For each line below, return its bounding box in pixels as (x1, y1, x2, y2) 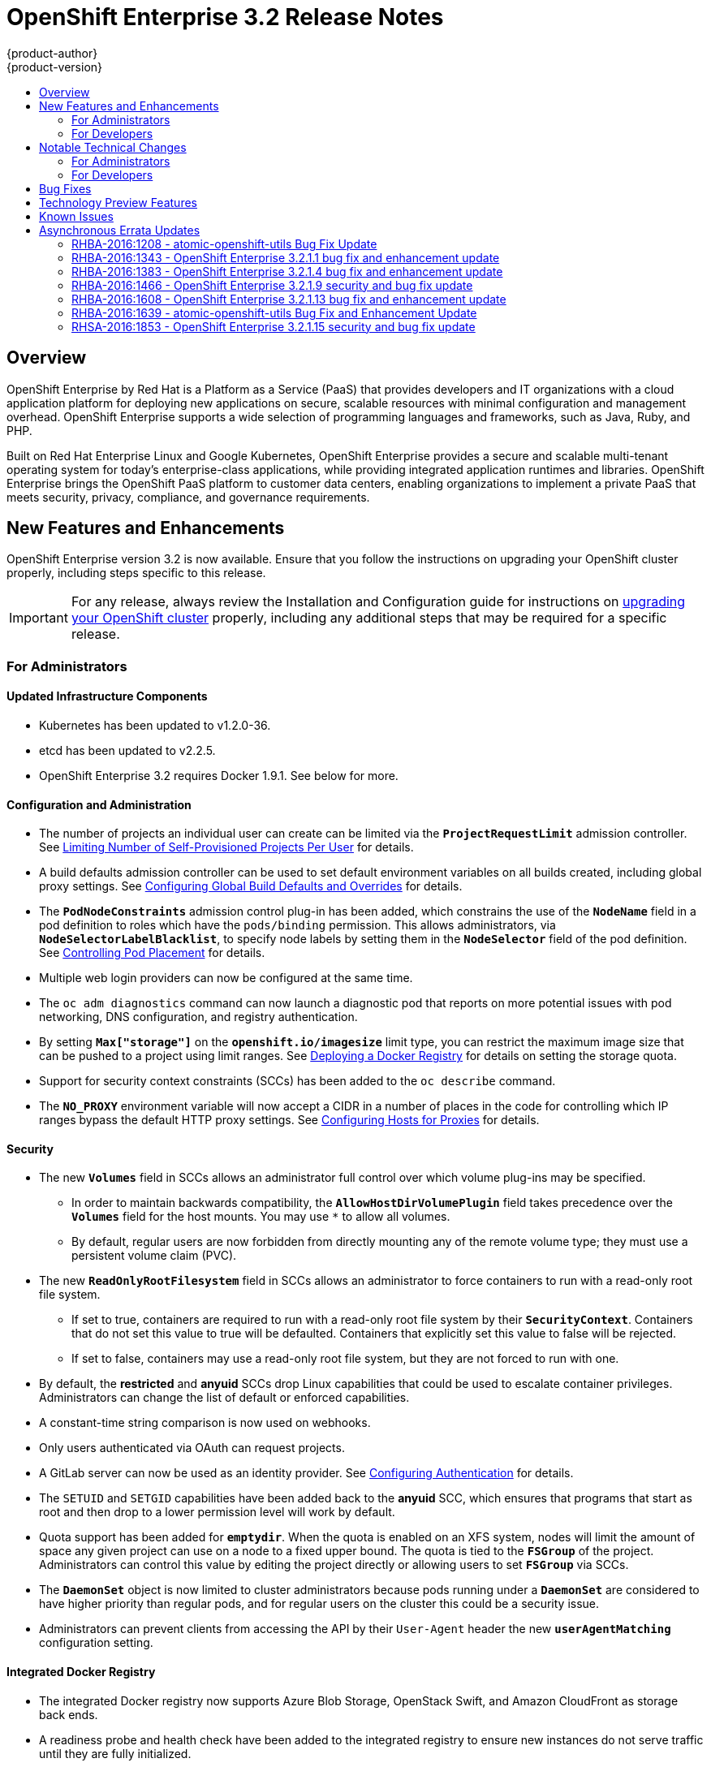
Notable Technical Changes (39, 140, 187, 154)
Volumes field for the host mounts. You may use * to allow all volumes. (71, 1209, 450, 1224)
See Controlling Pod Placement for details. (39, 946, 265, 960)
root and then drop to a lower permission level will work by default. (39, 1505, 395, 1519)
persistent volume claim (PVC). (71, 1248, 237, 1263)
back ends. (39, 1707, 98, 1722)
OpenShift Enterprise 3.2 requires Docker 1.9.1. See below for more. (39, 769, 399, 783)
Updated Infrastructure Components (6, 689, 208, 704)
